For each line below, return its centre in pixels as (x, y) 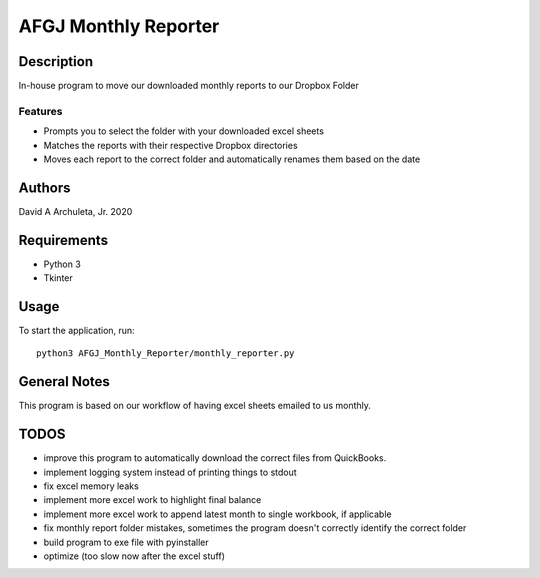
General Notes (64, 381)
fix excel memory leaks (91, 486)
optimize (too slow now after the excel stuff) (134, 556)
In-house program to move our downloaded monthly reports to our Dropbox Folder (189, 86)
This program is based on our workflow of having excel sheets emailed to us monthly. (195, 406)
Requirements (63, 240)
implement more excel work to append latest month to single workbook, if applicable (217, 514)
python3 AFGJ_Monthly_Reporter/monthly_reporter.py (165, 353)
